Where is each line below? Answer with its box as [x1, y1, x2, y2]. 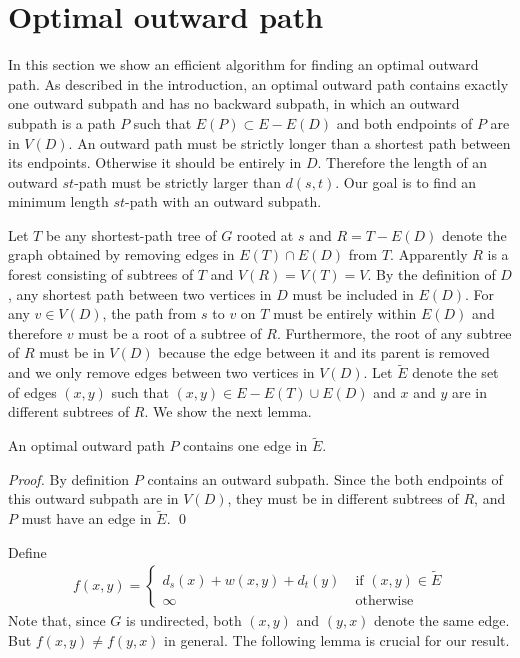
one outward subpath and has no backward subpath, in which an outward [8, 93, 460, 114]
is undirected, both [126, 610, 242, 631]
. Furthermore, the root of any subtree [276, 322, 512, 343]
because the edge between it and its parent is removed [158, 342, 490, 363]
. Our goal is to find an [335, 171, 477, 192]
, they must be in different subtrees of [227, 488, 459, 509]
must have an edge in [21, 508, 152, 529]
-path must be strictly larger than [74, 171, 281, 192]
